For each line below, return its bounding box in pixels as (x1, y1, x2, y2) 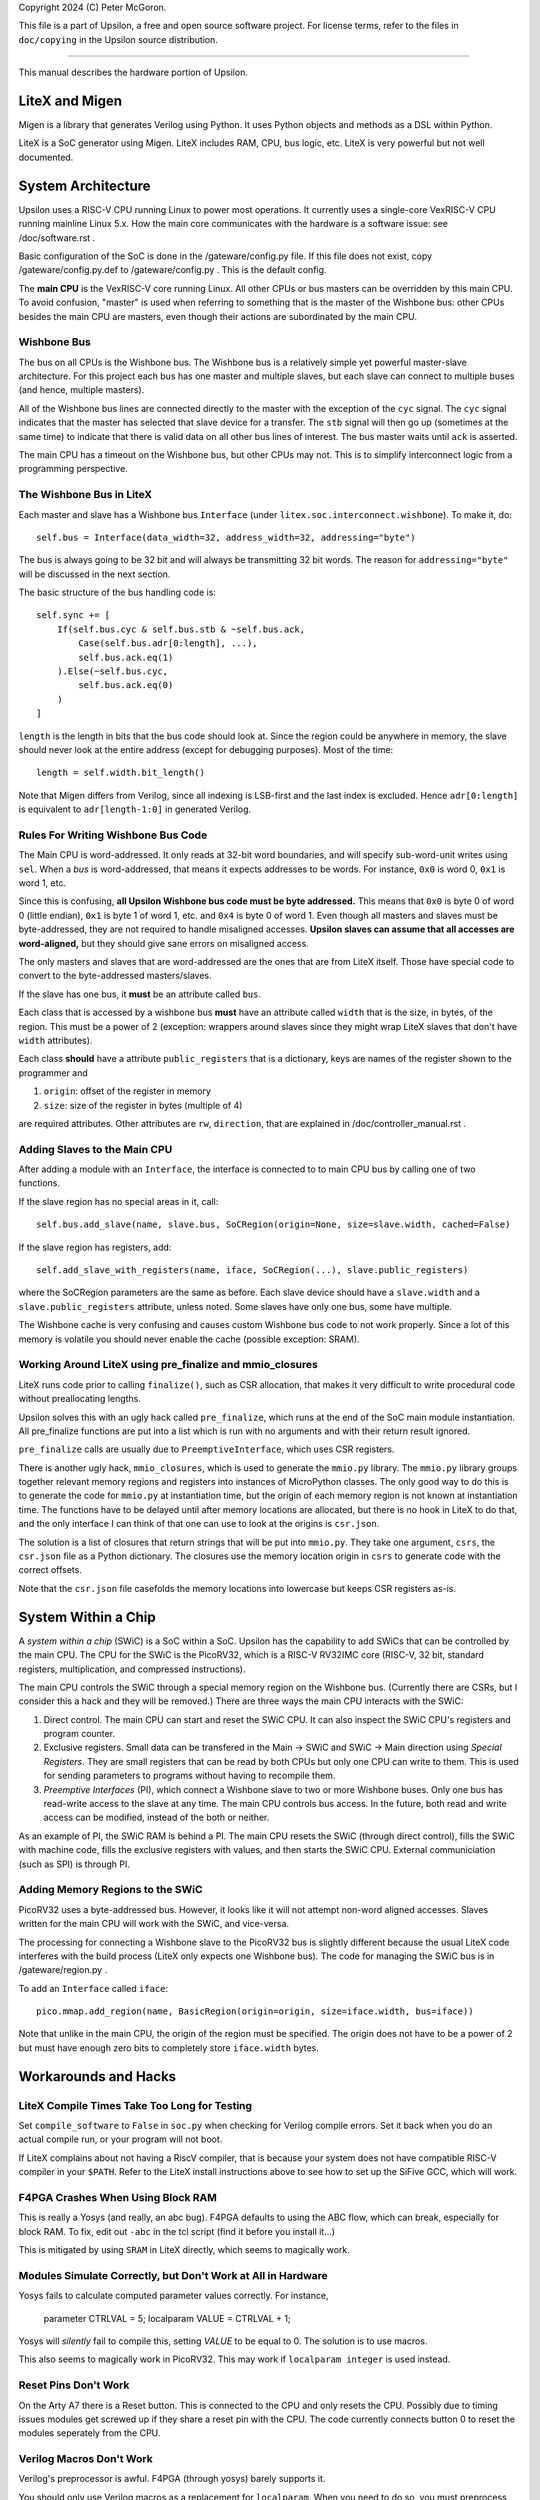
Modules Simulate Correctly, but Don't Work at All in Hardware (18, 2268, 329, 2282)
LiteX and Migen (18, 92, 123, 109)
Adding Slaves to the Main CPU (18, 1142, 173, 1156)
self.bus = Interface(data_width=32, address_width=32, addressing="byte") (36, 531, 416, 543)
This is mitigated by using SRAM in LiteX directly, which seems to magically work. (18, 2244, 350, 2256)
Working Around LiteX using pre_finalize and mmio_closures (18, 1358, 319, 1372)
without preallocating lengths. (18, 1393, 142, 1405)
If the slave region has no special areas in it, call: (18, 1195, 219, 1207)
